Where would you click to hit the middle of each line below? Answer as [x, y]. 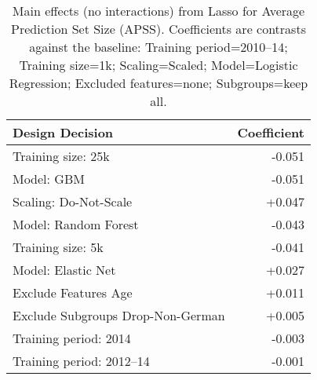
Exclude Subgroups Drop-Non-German [119, 315]
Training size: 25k [61, 156]
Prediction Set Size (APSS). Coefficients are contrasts [158, 29]
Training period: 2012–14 [81, 361]
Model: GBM [49, 179]
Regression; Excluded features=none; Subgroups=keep [158, 83]
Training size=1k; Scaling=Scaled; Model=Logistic [158, 65]
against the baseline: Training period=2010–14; [158, 47]
